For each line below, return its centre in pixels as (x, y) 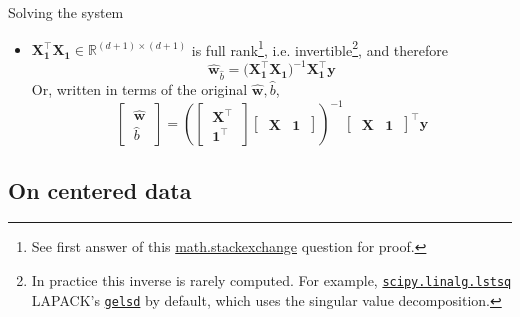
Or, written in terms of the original (139, 89)
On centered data (100, 189)
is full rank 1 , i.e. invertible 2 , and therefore (319, 48)
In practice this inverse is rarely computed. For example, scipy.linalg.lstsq (271, 279)
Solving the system (66, 12)
